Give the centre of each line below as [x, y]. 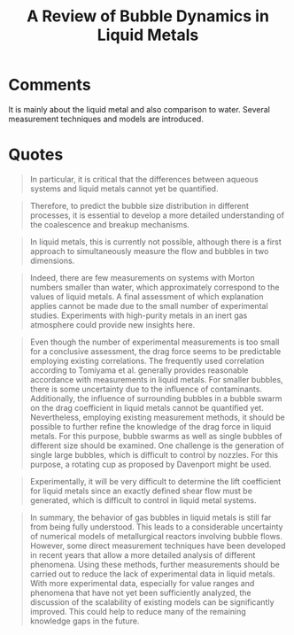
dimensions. [52, 260]
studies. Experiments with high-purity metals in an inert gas [139, 315]
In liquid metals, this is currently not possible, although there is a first [156, 242]
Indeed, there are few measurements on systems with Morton [142, 277]
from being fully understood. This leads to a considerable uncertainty [156, 527]
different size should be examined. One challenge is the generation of [157, 445]
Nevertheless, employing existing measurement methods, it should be [157, 417]
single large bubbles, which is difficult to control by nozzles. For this [154, 454]
